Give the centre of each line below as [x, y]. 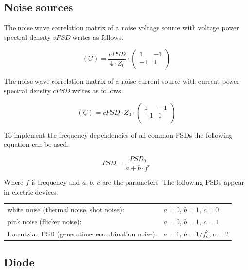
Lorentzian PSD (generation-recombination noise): [82, 233]
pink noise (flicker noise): [44, 221]
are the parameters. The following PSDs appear [173, 182]
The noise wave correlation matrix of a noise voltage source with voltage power [122, 27]
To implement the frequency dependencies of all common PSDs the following [118, 135]
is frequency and [56, 182]
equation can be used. [36, 144]
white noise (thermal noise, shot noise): [66, 209]
